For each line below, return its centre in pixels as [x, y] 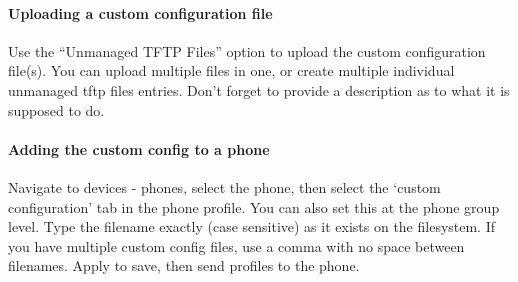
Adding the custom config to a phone [139, 148]
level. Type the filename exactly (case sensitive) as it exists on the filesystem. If [252, 226]
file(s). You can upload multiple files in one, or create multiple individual [231, 70]
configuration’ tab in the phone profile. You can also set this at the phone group [254, 206]
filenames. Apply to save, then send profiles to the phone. [184, 265]
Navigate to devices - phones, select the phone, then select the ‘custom [224, 186]
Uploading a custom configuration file [140, 12]
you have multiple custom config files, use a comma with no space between [236, 245]
